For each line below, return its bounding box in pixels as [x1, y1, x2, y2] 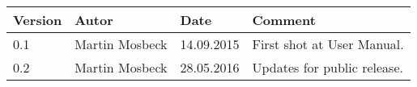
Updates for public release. [252, 58, 403, 77]
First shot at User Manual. [252, 35, 404, 53]
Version [13, 10, 62, 29]
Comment [252, 10, 316, 29]
